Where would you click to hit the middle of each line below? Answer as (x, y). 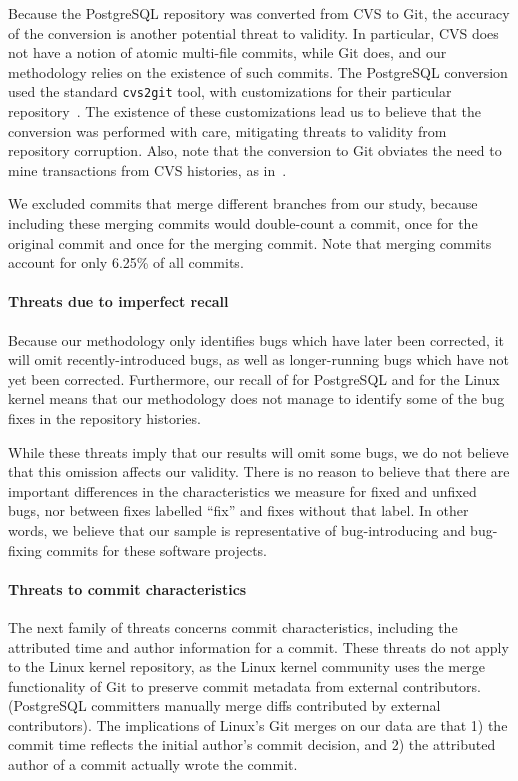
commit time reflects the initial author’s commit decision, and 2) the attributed (252, 744)
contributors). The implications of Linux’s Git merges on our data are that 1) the (258, 724)
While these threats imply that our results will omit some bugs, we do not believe (258, 451)
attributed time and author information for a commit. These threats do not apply (258, 646)
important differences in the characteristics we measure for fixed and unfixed (242, 490)
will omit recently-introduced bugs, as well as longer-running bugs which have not (258, 359)
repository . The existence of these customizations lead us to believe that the (244, 111)
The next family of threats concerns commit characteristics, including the (233, 626)
